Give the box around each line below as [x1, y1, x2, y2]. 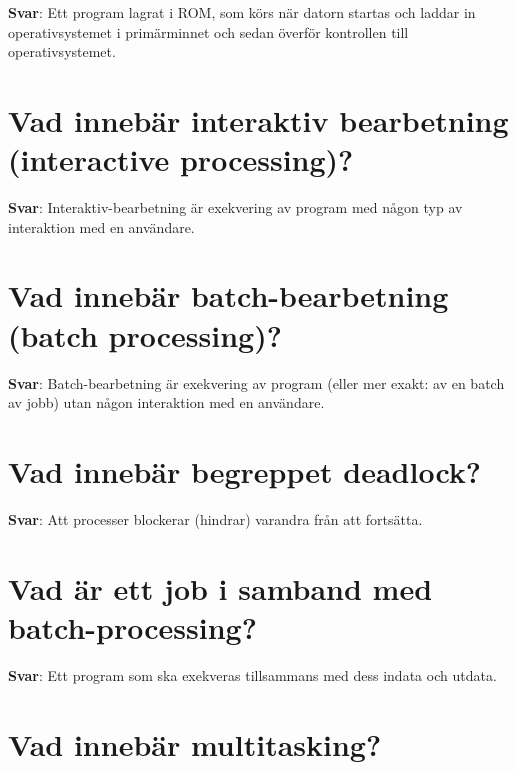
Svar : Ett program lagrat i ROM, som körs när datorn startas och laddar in [8, 2, 476, 22]
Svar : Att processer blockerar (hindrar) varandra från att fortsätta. [8, 508, 423, 529]
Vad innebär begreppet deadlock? [8, 450, 482, 491]
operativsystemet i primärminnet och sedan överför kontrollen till [8, 21, 409, 42]
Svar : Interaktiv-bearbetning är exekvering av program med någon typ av [8, 197, 463, 218]
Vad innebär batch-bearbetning [8, 275, 449, 316]
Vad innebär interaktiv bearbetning [8, 99, 509, 140]
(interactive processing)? [8, 139, 354, 180]
